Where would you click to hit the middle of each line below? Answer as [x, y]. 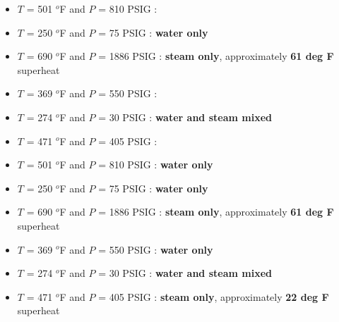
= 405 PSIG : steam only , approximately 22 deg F [214, 296]
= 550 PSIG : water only [156, 249]
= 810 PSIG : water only [156, 165]
